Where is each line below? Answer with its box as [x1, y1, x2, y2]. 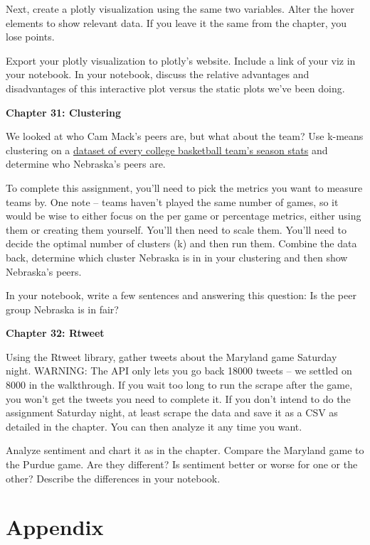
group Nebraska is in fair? [6, 301, 119, 316]
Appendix [6, 512, 104, 541]
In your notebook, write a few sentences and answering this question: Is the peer [6, 288, 356, 303]
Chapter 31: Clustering [6, 104, 122, 119]
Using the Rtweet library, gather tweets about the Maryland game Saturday [6, 349, 337, 364]
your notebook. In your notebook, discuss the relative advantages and [6, 67, 310, 82]
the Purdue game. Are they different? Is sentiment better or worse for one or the [6, 457, 358, 472]
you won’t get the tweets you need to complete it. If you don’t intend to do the [6, 391, 351, 406]
